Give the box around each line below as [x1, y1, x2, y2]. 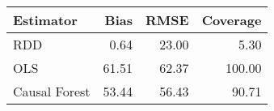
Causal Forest [13, 82, 91, 100]
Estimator [13, 11, 78, 29]
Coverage [201, 11, 262, 29]
